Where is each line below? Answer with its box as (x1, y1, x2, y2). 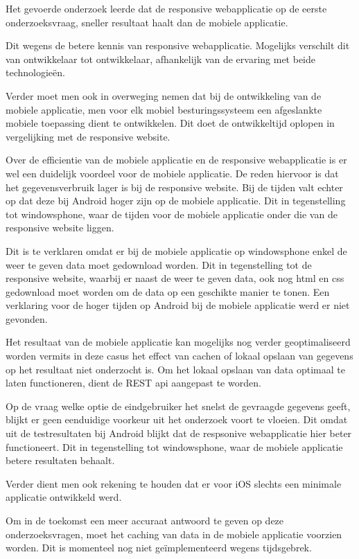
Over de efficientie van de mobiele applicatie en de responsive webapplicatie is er (6, 152, 347, 167)
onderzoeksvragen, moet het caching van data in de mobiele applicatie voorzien (6, 526, 342, 541)
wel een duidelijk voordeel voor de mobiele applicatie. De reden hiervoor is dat (6, 166, 339, 180)
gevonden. (6, 311, 48, 326)
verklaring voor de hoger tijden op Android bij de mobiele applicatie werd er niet (6, 298, 350, 312)
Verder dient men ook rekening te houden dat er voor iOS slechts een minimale (6, 476, 342, 490)
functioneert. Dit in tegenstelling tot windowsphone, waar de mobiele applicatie (6, 439, 343, 454)
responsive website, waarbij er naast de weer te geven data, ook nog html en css (6, 271, 344, 285)
